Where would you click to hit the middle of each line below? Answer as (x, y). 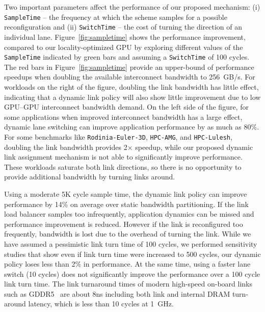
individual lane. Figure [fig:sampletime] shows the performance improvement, (125, 36)
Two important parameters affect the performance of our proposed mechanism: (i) (132, 7)
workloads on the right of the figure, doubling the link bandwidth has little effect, (131, 86)
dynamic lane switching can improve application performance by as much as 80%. (132, 127)
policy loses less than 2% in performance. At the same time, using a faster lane (127, 264)
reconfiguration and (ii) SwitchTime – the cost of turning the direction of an (123, 27)
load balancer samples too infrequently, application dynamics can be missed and (129, 214)
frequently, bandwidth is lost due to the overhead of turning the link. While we (128, 234)
